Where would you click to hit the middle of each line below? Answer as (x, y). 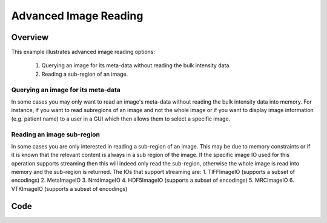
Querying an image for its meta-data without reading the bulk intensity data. (136, 65)
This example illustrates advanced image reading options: (83, 52)
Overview (30, 37)
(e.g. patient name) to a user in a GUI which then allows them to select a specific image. (121, 119)
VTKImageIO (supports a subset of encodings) (69, 188)
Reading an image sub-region (55, 135)
